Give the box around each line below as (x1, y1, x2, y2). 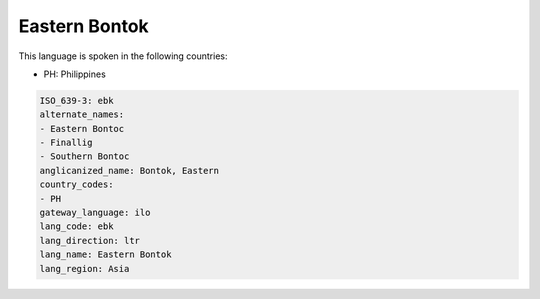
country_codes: (39, 179, 114, 190)
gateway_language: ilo (39, 207, 151, 219)
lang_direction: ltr (39, 235, 140, 246)
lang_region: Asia (39, 263, 130, 274)
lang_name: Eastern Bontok (39, 249, 172, 260)
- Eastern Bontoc (39, 123, 125, 134)
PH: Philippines (43, 68, 107, 80)
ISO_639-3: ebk (39, 95, 114, 106)
